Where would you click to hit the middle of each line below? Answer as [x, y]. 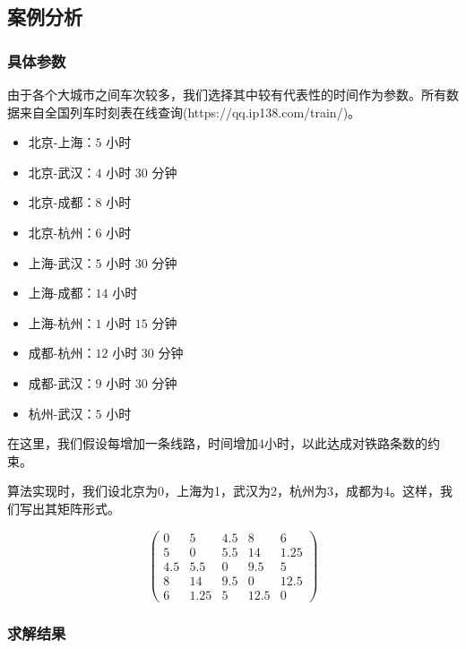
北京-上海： [62, 142]
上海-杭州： [62, 322]
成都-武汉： [62, 382]
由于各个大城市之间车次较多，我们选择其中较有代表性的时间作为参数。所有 [227, 94]
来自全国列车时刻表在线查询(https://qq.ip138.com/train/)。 [190, 112]
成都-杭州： [62, 353]
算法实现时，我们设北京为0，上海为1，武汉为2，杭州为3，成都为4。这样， [224, 491]
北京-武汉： [62, 172]
